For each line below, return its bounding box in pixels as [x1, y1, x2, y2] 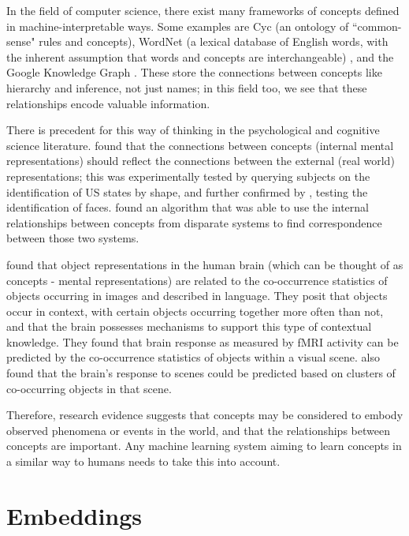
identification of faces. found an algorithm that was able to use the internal [6, 199, 369, 216]
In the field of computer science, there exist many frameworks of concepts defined [6, 2, 400, 18]
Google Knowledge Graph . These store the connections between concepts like [6, 64, 382, 81]
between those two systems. [6, 230, 139, 246]
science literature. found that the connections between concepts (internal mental [6, 137, 394, 153]
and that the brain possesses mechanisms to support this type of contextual [6, 318, 372, 335]
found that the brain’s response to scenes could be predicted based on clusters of [6, 365, 396, 381]
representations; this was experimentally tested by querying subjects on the [6, 167, 370, 184]
